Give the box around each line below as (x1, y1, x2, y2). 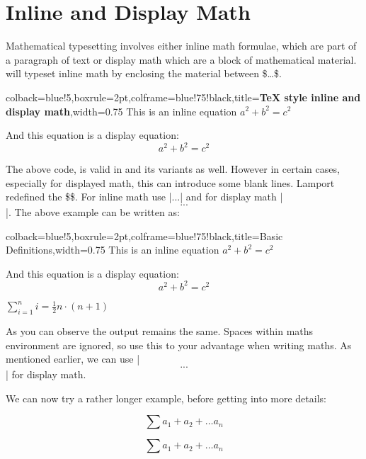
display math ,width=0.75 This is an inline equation (6, 103, 237, 118)
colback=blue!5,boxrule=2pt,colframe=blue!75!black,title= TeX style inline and (6, 89, 361, 104)
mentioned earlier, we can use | (6, 351, 140, 366)
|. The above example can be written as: (6, 204, 180, 219)
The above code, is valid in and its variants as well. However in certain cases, (6, 161, 340, 176)
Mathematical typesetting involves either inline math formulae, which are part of (6, 38, 357, 53)
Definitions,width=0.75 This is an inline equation (6, 242, 219, 257)
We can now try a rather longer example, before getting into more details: (6, 390, 326, 405)
